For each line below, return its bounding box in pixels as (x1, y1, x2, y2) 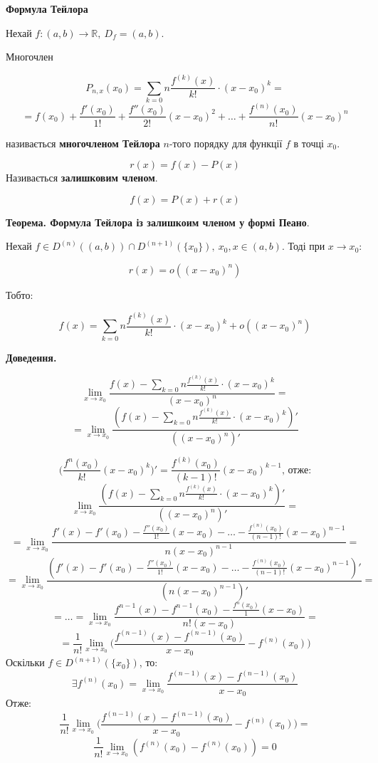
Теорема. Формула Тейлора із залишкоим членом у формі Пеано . (6, 214, 310, 229)
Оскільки (6, 655, 45, 670)
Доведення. (6, 349, 57, 364)
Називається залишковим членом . (6, 170, 158, 185)
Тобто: (6, 287, 33, 302)
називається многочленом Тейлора (6, 135, 160, 150)
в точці (293, 135, 324, 150)
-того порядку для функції (169, 135, 283, 150)
